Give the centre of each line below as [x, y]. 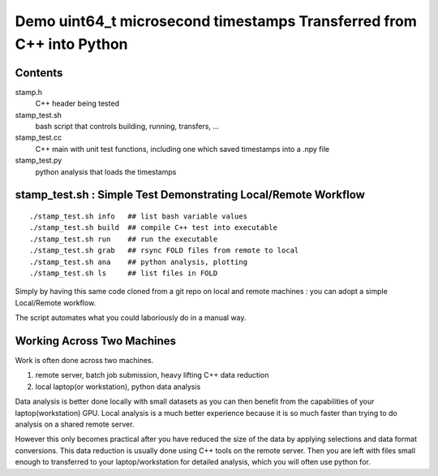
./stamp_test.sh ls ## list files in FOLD [124, 273]
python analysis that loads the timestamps [106, 171]
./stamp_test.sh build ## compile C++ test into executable [153, 228]
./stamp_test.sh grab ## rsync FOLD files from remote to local [164, 251]
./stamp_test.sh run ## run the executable [124, 239]
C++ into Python [71, 44]
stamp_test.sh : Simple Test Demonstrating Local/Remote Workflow [190, 195]
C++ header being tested [77, 104]
